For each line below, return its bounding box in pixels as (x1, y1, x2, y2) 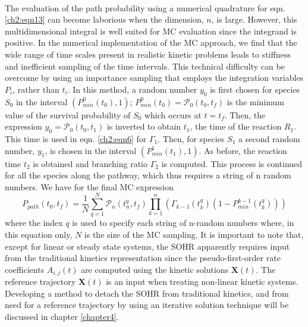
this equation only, (5, 228, 73, 241)
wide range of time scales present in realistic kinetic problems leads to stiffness (5, 48, 291, 60)
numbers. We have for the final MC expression (5, 180, 174, 193)
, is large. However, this (211, 13, 297, 26)
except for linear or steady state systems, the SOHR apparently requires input (5, 240, 290, 252)
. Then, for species (158, 132, 225, 144)
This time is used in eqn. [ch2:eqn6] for (5, 132, 147, 144)
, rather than (12, 83, 59, 95)
